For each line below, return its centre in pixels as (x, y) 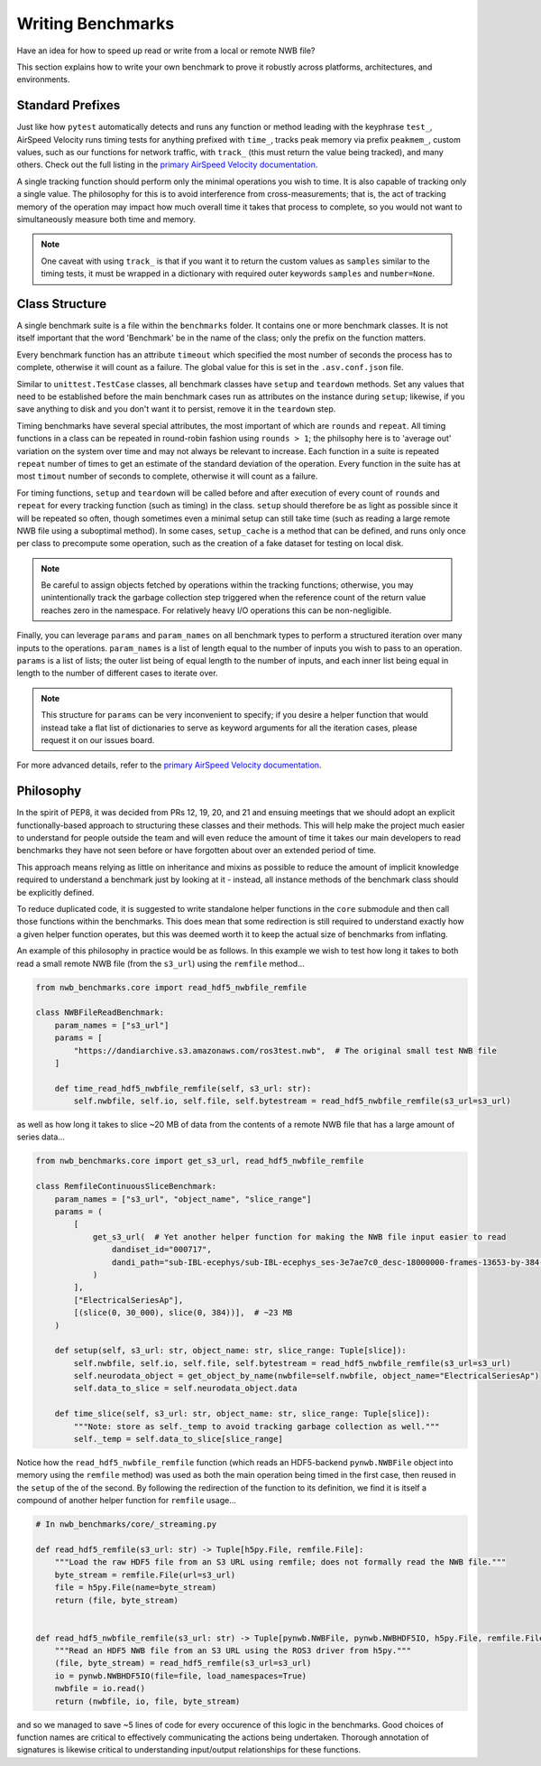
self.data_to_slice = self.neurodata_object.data (185, 1389)
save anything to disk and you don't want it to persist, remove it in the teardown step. (176, 409)
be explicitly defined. (55, 892)
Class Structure (62, 304)
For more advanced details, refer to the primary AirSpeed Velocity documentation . (169, 765)
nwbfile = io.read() (100, 1689)
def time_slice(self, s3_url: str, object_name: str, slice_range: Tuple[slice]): (243, 1414)
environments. (43, 79)
